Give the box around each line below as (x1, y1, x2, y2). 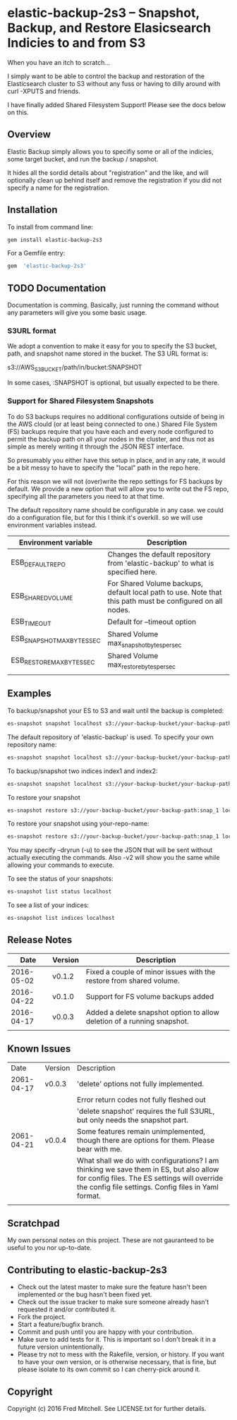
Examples (7, 688, 51, 700)
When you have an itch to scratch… (7, 58, 111, 66)
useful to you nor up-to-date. (7, 1244, 92, 1252)
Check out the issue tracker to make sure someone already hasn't (17, 1298, 209, 1306)
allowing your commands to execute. (7, 861, 114, 869)
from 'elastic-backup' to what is (107, 558, 214, 568)
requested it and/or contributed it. (17, 1305, 116, 1313)
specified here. (107, 566, 157, 576)
